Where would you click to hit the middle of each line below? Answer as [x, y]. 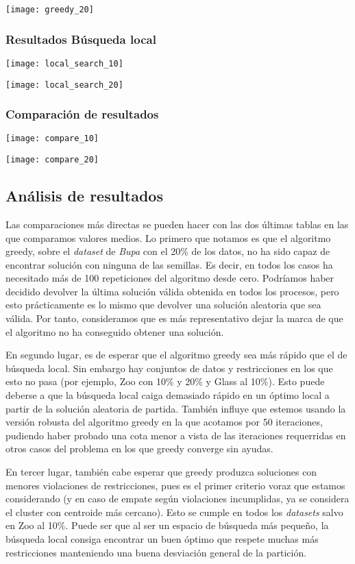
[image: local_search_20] [64, 85]
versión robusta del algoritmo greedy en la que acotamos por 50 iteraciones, [164, 422]
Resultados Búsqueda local [81, 39]
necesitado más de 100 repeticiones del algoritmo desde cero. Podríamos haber [170, 278]
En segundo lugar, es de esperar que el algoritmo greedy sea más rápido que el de [176, 355]
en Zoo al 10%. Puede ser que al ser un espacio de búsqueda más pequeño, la [167, 525]
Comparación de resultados [82, 114]
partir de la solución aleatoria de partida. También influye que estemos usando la [176, 408]
